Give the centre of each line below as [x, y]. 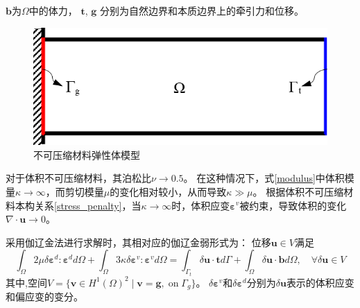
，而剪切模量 [75, 191]
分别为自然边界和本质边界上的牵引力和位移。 [202, 10]
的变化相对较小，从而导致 [168, 191]
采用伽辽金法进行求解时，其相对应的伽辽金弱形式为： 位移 [138, 242]
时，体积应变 [201, 205]
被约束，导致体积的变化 [293, 205]
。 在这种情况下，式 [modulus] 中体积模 [269, 178]
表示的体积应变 [320, 282]
